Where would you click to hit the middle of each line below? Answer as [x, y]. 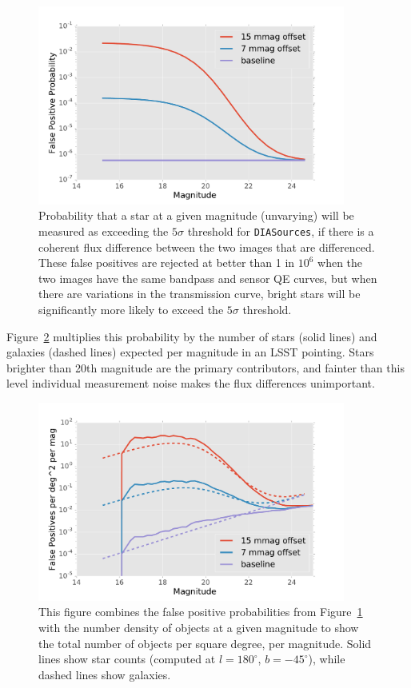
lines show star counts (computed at [127, 659]
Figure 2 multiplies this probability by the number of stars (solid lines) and [192, 336]
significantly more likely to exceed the [131, 310]
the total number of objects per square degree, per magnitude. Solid [205, 643]
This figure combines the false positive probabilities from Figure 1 [201, 612]
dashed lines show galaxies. [105, 674]
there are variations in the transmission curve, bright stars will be [200, 294]
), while [327, 659]
